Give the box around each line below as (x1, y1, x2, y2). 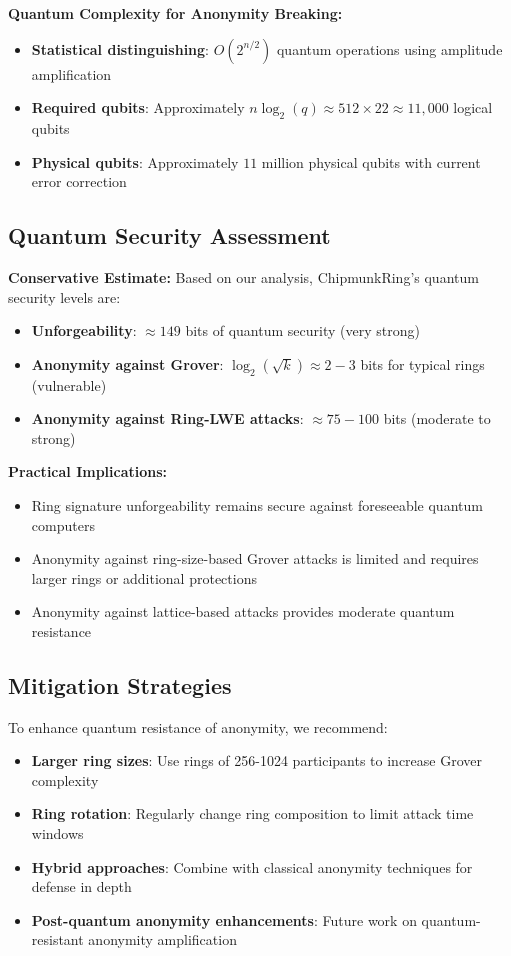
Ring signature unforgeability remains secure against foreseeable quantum (31, 494, 483, 515)
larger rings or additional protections (31, 567, 257, 588)
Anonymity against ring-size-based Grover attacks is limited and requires (31, 548, 479, 569)
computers (31, 514, 95, 535)
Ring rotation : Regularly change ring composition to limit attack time (31, 803, 474, 824)
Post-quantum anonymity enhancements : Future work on (31, 909, 417, 930)
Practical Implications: (8, 461, 168, 482)
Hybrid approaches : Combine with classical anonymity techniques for (31, 856, 473, 877)
